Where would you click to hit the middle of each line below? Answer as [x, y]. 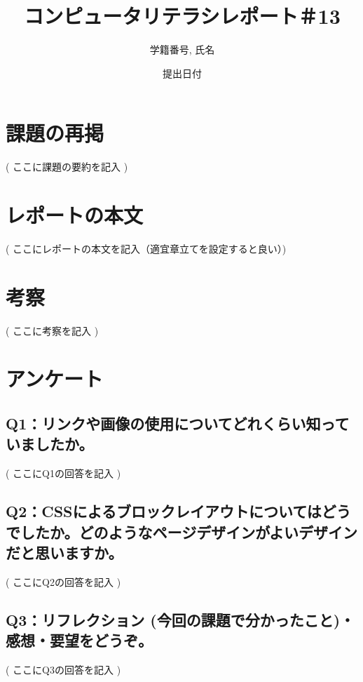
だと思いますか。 [64, 553]
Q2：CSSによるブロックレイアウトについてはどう [178, 511]
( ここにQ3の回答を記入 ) [63, 670]
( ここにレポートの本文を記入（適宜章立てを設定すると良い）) [146, 248]
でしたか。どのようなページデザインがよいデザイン [182, 531]
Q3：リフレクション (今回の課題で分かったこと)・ [180, 619]
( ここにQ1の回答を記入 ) [63, 473]
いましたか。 [50, 444]
